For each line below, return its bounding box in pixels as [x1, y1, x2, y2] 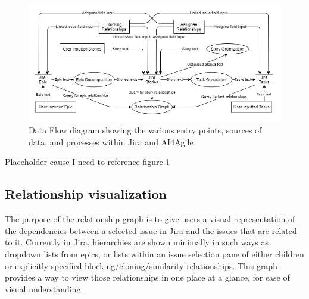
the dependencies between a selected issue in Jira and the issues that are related [5, 224, 297, 236]
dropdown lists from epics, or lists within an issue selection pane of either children [5, 247, 304, 260]
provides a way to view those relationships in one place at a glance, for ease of [5, 271, 290, 284]
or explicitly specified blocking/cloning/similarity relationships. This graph [5, 259, 277, 272]
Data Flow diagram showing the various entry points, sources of [29, 124, 262, 136]
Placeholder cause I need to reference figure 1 [5, 155, 170, 168]
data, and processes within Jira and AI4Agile [29, 135, 193, 148]
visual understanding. [5, 282, 83, 295]
